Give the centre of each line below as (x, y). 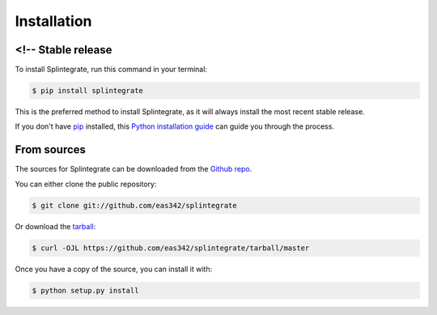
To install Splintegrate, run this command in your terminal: (111, 70)
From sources (51, 150)
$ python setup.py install (85, 290)
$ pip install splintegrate (87, 91)
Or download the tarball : (55, 226)
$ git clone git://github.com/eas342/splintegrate (135, 205)
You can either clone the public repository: (86, 184)
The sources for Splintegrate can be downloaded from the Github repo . (134, 169)
